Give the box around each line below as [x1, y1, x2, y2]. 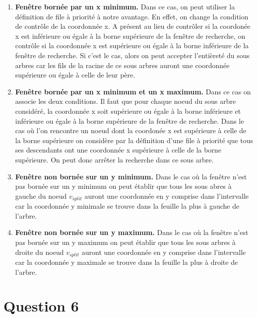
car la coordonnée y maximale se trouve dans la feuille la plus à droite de [15, 256, 238, 267]
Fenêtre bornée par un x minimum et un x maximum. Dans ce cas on [15, 86, 251, 96]
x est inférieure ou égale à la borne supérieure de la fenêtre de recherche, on [15, 30, 246, 41]
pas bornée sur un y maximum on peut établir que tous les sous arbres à [15, 237, 236, 247]
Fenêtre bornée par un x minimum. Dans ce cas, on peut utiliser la [15, 1, 235, 11]
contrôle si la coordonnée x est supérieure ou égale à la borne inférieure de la [15, 40, 249, 51]
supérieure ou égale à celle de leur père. [15, 70, 135, 80]
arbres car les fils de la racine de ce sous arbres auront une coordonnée [15, 60, 230, 70]
